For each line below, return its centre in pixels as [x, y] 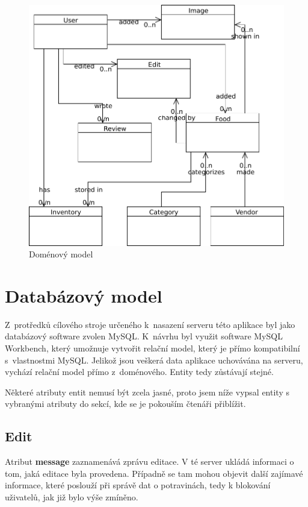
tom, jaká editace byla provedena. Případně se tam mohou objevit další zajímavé [154, 473]
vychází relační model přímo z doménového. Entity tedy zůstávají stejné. [139, 372]
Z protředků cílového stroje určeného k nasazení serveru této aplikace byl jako [150, 324]
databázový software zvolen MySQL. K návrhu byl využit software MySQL [144, 336]
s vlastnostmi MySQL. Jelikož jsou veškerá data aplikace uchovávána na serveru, [154, 360]
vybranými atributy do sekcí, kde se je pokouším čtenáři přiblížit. [125, 404]
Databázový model [84, 295]
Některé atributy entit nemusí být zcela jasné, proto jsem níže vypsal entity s [147, 392]
